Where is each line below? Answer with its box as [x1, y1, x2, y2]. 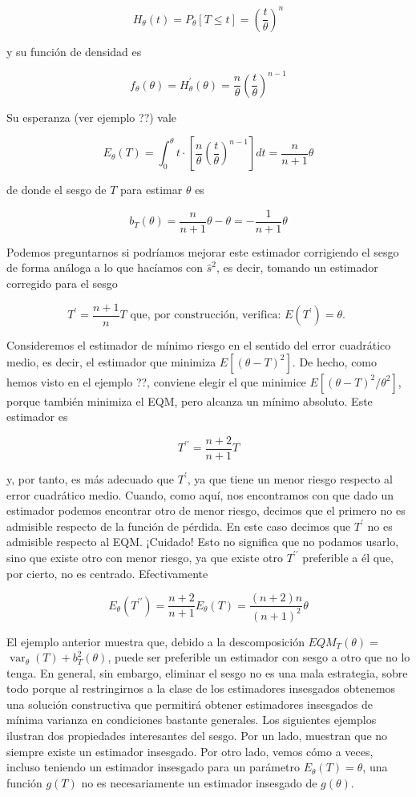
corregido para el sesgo [6, 275, 118, 292]
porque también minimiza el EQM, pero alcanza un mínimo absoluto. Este [6, 392, 373, 409]
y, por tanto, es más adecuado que [6, 470, 175, 487]
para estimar [120, 181, 183, 198]
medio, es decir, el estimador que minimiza [6, 353, 216, 370]
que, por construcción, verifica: [130, 309, 281, 322]
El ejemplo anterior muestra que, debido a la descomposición [6, 633, 305, 649]
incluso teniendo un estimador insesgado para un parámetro [6, 759, 301, 775]
